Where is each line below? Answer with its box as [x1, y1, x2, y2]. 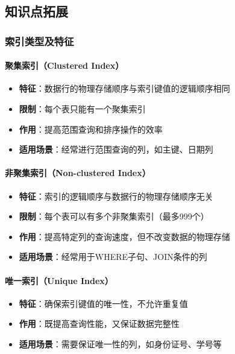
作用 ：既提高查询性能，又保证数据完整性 [19, 317, 180, 330]
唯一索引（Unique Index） [5, 274, 113, 286]
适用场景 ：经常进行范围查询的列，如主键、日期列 [19, 143, 213, 156]
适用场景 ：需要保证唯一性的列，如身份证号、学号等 [19, 337, 222, 350]
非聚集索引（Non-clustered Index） [5, 166, 151, 179]
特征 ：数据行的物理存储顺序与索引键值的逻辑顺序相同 [19, 82, 230, 95]
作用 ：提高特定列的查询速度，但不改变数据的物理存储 [19, 230, 230, 242]
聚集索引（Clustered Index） [5, 59, 124, 72]
